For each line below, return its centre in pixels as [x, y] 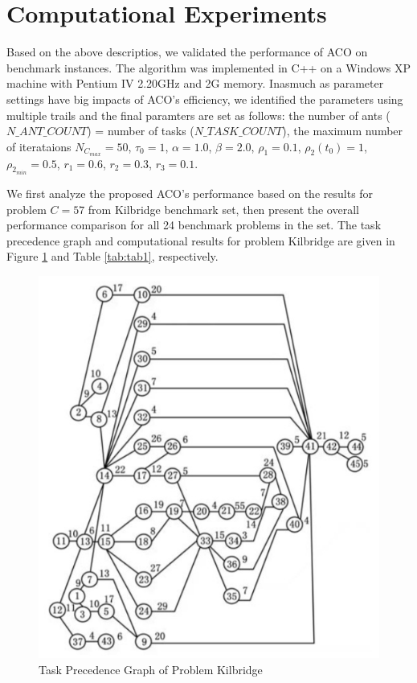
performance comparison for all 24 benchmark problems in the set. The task [194, 225]
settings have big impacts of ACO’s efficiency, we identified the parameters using [205, 99]
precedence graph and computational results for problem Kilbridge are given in [201, 240]
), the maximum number [343, 131]
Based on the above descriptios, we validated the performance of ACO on [187, 52]
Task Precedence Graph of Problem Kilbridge [151, 669]
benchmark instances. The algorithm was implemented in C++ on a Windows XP [209, 67]
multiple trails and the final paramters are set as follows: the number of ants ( [198, 115]
